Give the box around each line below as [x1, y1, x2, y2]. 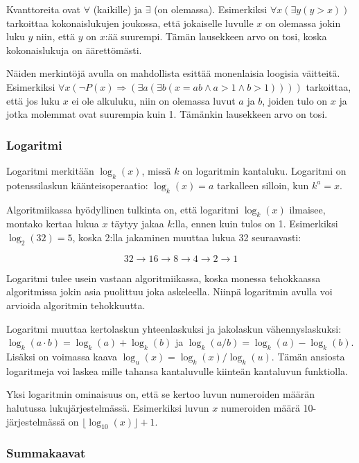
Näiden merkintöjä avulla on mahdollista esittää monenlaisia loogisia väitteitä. [6, 66, 340, 80]
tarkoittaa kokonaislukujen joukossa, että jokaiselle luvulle [6, 15, 254, 30]
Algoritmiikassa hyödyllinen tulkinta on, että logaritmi [6, 202, 239, 216]
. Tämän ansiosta [271, 349, 345, 363]
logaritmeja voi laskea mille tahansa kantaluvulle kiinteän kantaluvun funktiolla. [6, 363, 348, 378]
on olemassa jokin [265, 15, 341, 30]
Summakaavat [6, 444, 86, 462]
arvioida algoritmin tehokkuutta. [6, 297, 146, 312]
